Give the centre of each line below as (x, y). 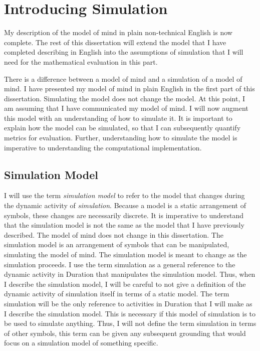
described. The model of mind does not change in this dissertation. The (114, 234)
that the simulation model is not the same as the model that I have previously (124, 225)
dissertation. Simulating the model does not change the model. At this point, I (125, 98)
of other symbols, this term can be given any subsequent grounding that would (125, 333)
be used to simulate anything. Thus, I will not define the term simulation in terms (130, 323)
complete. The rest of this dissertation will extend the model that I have (115, 42)
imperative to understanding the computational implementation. (103, 147)
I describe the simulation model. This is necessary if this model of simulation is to (130, 313)
